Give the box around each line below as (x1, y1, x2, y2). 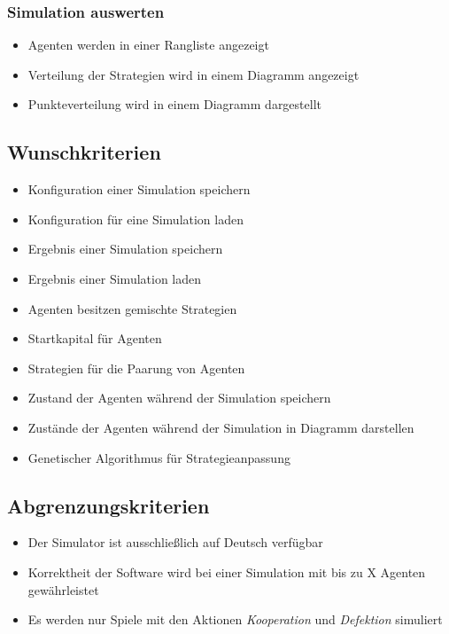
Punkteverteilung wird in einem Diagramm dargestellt (27, 95, 321, 113)
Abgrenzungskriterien (7, 491, 210, 519)
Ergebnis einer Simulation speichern (27, 239, 223, 258)
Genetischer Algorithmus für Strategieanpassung (27, 448, 290, 466)
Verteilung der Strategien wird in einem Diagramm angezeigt (27, 65, 360, 83)
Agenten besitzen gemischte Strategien (27, 299, 237, 317)
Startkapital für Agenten (27, 329, 162, 348)
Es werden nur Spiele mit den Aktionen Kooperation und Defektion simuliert (27, 610, 443, 629)
